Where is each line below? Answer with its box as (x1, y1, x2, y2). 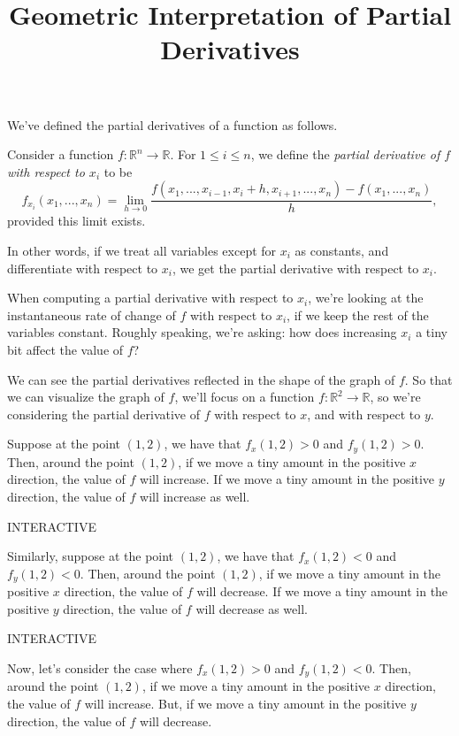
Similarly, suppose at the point (7, 547, 174, 565)
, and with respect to (307, 404, 421, 423)
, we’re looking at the (308, 288, 424, 307)
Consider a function (7, 145, 114, 164)
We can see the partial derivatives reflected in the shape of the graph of (7, 370, 395, 388)
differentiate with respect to (7, 258, 158, 277)
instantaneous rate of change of (7, 305, 176, 324)
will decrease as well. (195, 599, 308, 617)
